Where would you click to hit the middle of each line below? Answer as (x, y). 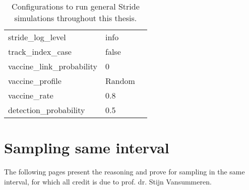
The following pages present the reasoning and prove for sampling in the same (125, 172)
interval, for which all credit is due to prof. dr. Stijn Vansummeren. (108, 181)
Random (120, 81)
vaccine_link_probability (53, 66)
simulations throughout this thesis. (76, 18)
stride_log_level (37, 37)
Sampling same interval (87, 148)
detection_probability (47, 110)
